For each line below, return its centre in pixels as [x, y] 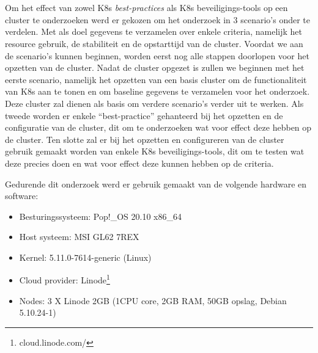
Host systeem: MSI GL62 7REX [79, 237]
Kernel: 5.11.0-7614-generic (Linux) [85, 257]
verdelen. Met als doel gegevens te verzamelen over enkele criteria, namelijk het [153, 31]
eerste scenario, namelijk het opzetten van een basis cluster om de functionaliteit [156, 79]
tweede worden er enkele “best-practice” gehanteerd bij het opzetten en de [144, 115]
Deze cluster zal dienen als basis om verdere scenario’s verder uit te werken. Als [154, 103]
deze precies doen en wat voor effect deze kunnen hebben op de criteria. [139, 163]
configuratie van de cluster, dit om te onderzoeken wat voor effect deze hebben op [158, 127]
